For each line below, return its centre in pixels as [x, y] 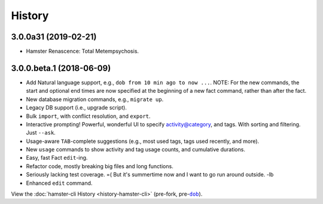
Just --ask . [41, 133]
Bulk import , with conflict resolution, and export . [88, 116]
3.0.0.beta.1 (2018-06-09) [61, 68]
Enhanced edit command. [59, 183]
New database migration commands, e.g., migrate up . [95, 99]
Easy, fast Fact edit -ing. [57, 158]
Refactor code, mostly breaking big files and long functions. [100, 166]
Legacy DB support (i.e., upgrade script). [76, 108]
